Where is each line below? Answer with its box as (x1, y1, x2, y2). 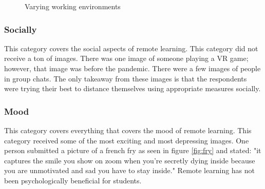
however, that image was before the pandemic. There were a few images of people (4, 63, 261, 73)
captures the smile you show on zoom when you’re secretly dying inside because (4, 155, 255, 165)
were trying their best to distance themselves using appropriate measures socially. (4, 83, 261, 94)
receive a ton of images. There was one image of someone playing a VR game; (4, 53, 249, 64)
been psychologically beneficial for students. (4, 175, 142, 185)
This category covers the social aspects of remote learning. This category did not (4, 43, 258, 53)
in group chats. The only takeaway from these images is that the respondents (4, 73, 247, 83)
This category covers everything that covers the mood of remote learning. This (4, 125, 252, 135)
